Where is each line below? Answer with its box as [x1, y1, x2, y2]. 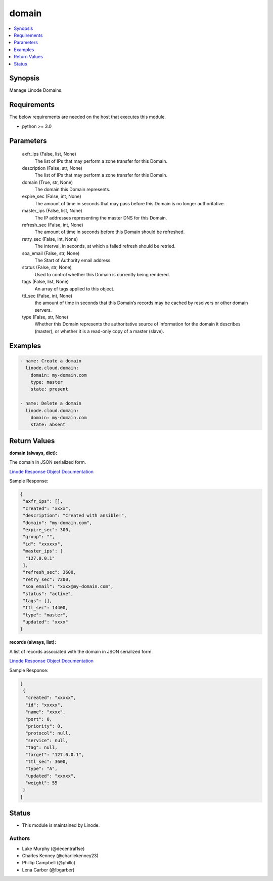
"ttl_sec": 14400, [23, 605, 68, 611]
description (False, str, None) [22, 165, 83, 171]
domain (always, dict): [9, 450, 58, 456]
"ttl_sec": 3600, [25, 758, 68, 764]
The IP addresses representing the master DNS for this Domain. [34, 214, 167, 221]
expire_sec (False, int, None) [22, 193, 81, 200]
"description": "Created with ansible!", [23, 512, 127, 519]
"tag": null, [25, 745, 58, 750]
